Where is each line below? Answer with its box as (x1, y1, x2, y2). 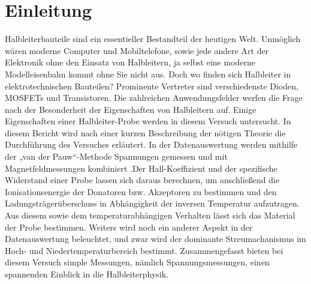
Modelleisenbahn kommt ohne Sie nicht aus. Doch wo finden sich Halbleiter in (5, 67, 291, 80)
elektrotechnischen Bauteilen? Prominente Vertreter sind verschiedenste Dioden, (5, 79, 298, 92)
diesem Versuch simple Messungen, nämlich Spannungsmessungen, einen (5, 256, 270, 268)
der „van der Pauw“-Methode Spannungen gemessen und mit (5, 150, 228, 163)
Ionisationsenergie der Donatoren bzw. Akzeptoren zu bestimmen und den (5, 185, 277, 198)
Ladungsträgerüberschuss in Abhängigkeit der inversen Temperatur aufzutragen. (5, 197, 300, 210)
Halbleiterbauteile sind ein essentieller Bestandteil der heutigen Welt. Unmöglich (5, 32, 301, 45)
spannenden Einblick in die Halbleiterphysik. (5, 268, 169, 280)
